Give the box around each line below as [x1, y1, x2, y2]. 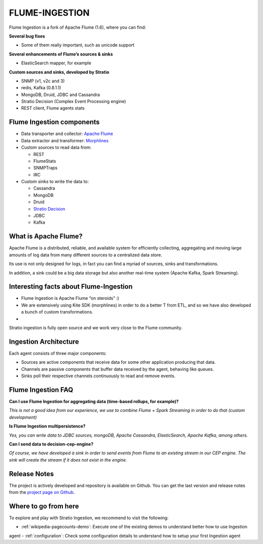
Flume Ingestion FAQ [9, 386, 74, 394]
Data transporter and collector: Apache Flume [21, 131, 113, 136]
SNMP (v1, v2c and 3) [21, 78, 65, 84]
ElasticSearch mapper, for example [21, 60, 92, 66]
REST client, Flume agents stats [21, 105, 85, 111]
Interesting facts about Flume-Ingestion [9, 283, 133, 291]
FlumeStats [33, 158, 56, 164]
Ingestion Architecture [9, 337, 79, 346]
